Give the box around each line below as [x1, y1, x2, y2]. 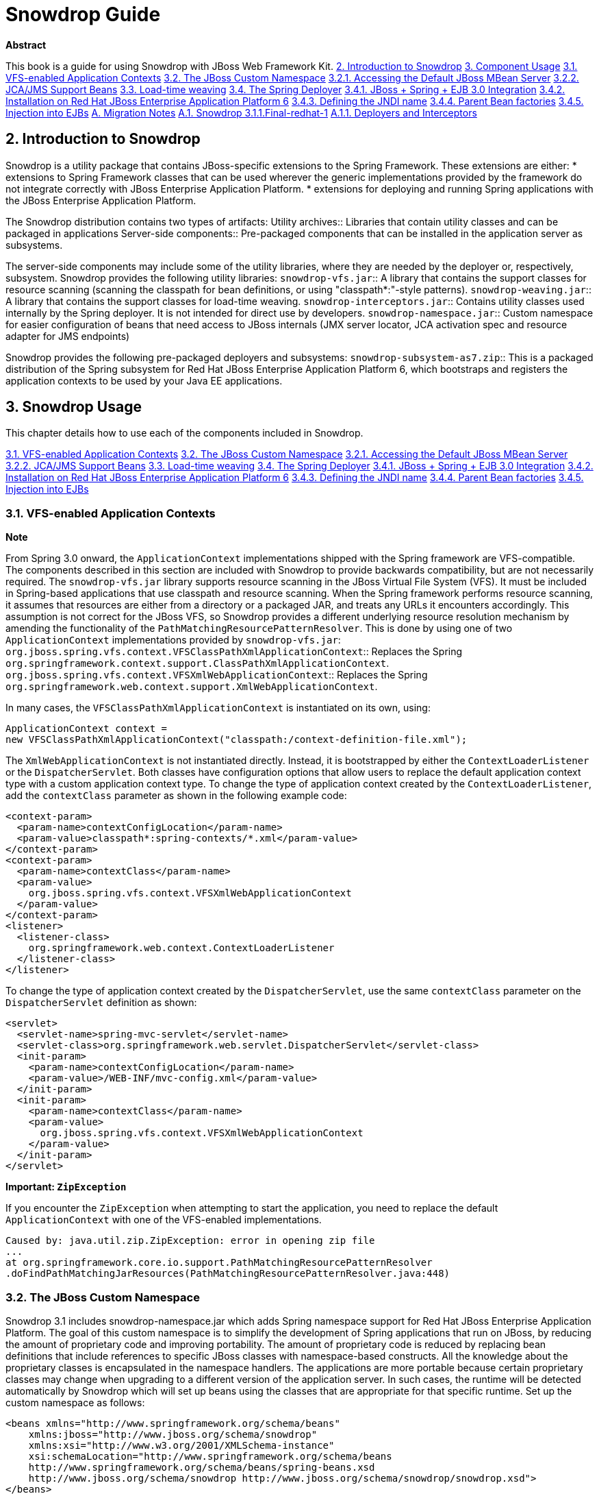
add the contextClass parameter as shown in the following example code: [5, 789, 347, 802]
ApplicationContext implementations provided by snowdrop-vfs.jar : [5, 634, 341, 646]
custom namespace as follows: [5, 1396, 145, 1408]
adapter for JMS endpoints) [5, 330, 130, 342]
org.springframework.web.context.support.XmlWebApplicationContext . [5, 681, 378, 693]
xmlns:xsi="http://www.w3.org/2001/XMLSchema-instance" [28, 1439, 335, 1451]
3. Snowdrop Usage [5, 398, 142, 416]
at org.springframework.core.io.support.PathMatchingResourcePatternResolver [5, 1257, 433, 1269]
